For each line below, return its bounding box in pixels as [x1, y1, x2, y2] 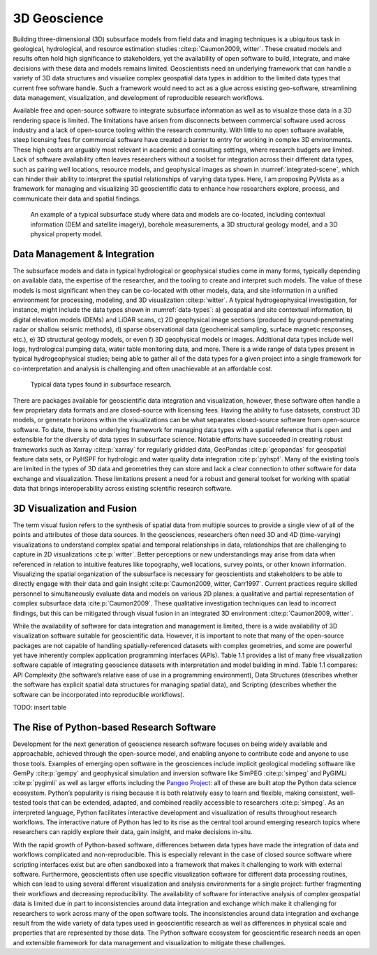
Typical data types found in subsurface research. [30, 380, 172, 389]
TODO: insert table [13, 703, 66, 712]
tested [13, 798, 31, 807]
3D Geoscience [13, 10, 104, 26]
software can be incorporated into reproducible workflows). [13, 690, 185, 698]
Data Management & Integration [13, 248, 155, 260]
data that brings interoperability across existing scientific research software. [13, 484, 232, 493]
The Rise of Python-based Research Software [13, 721, 216, 733]
